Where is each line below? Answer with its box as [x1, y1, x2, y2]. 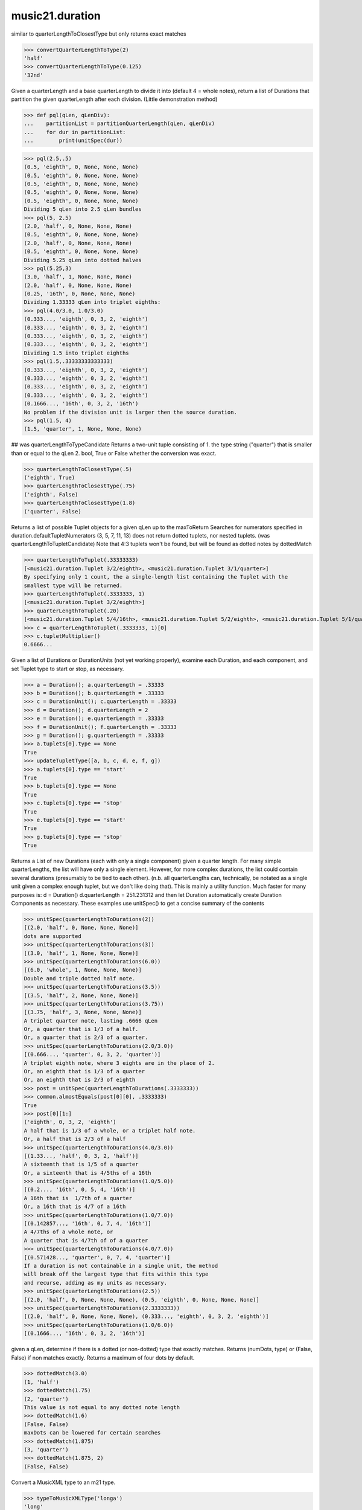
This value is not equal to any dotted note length [24, 1404, 180, 1411]
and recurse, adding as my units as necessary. [24, 1279, 167, 1286]
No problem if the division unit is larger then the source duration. [24, 408, 238, 416]
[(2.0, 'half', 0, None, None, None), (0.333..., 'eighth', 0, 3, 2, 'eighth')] [24, 1313, 269, 1320]
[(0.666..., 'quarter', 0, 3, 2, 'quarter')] [24, 1051, 161, 1058]
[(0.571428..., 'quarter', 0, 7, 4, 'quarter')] [24, 1254, 171, 1261]
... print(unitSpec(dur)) [24, 137, 123, 144]
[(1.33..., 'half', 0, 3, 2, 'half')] [24, 1152, 139, 1159]
